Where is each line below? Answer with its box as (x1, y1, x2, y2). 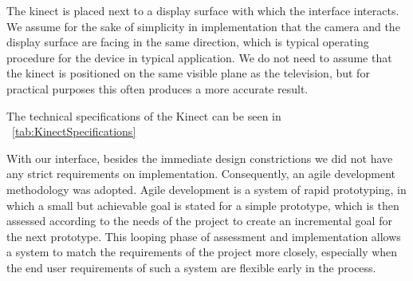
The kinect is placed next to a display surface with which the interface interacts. (6, 2, 399, 18)
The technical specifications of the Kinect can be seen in (6, 107, 281, 124)
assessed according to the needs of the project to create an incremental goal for (6, 212, 392, 229)
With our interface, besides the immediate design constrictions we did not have (6, 149, 393, 166)
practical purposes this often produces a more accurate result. (6, 80, 309, 97)
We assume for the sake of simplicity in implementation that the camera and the (6, 18, 400, 34)
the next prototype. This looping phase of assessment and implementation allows (6, 228, 401, 244)
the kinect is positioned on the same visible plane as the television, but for (6, 65, 370, 81)
